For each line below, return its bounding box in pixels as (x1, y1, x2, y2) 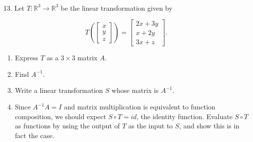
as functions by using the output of (15, 121, 120, 131)
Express (15, 53, 39, 63)
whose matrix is (112, 85, 159, 95)
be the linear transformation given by (60, 2, 173, 13)
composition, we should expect (15, 111, 106, 121)
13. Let (3, 2, 24, 13)
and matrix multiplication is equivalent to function (64, 102, 215, 112)
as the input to (128, 121, 173, 131)
